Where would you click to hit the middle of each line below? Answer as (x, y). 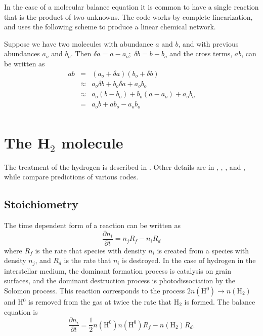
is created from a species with (203, 250)
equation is (21, 311)
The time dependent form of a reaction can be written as (93, 225)
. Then (81, 53)
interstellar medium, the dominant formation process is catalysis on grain (118, 270)
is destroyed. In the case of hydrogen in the (189, 260)
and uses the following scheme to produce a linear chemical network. (110, 27)
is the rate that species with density (91, 250)
